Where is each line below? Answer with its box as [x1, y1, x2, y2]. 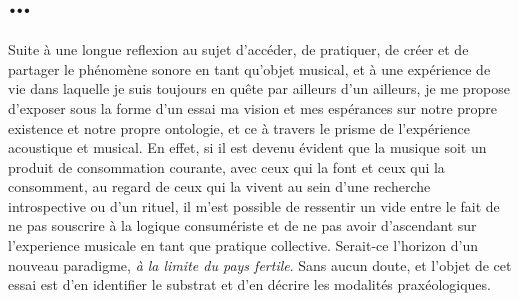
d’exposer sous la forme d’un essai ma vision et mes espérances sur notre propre [8, 97, 498, 118]
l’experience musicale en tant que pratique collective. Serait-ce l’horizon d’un [8, 235, 479, 256]
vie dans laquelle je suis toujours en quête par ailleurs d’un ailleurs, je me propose [8, 78, 511, 99]
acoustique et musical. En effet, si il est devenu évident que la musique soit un [8, 137, 487, 158]
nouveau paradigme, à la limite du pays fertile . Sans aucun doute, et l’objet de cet [8, 254, 512, 275]
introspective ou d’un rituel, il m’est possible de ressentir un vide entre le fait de [8, 195, 500, 216]
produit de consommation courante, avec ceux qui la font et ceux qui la [8, 156, 445, 177]
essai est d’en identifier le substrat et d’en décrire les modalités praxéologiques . [8, 274, 492, 295]
